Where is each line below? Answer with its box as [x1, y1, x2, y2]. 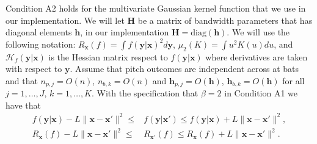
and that [5, 74, 38, 87]
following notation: [5, 37, 76, 50]
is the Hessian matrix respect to [48, 50, 168, 63]
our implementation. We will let [5, 13, 125, 26]
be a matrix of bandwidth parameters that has [137, 13, 313, 26]
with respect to [5, 62, 62, 75]
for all [282, 74, 305, 87]
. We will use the [227, 26, 290, 38]
